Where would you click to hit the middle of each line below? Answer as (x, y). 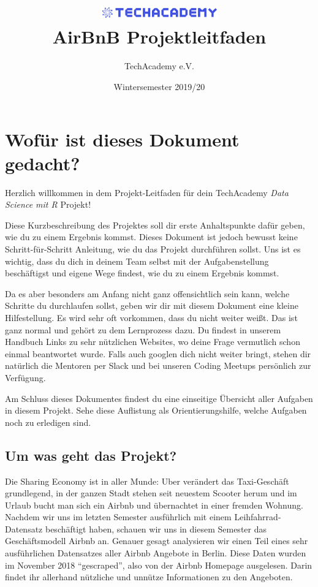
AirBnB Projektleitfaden (159, 36)
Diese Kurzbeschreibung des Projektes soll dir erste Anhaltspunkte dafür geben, (155, 225)
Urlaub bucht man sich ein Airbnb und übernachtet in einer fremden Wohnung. (154, 505)
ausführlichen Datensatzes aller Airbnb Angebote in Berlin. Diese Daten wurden (156, 553)
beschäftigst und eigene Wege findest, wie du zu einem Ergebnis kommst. (142, 273)
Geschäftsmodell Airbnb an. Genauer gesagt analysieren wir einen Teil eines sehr (157, 541)
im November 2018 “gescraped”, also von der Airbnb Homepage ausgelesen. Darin (159, 565)
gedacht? (43, 163)
